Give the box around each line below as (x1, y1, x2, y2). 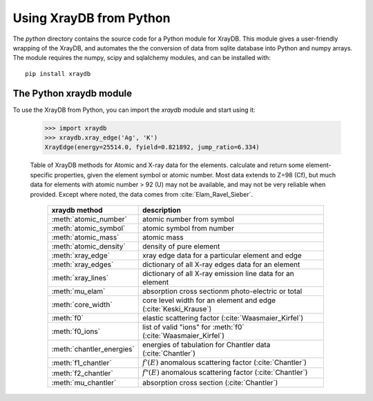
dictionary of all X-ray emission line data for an (142, 268, 295, 278)
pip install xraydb (25, 70, 91, 77)
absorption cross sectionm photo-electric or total (142, 286, 303, 296)
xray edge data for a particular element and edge (142, 251, 302, 260)
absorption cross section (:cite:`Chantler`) (142, 378, 278, 387)
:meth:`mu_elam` (51, 286, 106, 296)
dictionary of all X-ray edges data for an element (142, 260, 300, 269)
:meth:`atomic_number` (51, 214, 127, 224)
